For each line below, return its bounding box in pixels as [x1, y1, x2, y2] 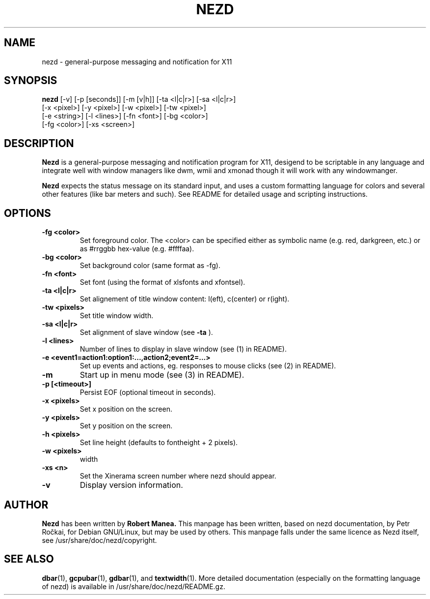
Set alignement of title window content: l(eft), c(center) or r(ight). [80, 295, 290, 303]
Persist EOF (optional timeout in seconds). [80, 388, 216, 397]
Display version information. [80, 480, 183, 490]
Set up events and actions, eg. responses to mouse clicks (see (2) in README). [80, 361, 336, 370]
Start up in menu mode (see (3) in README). [80, 370, 244, 380]
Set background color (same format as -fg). [80, 261, 221, 270]
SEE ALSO [4, 553, 54, 566]
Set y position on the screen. [80, 421, 173, 430]
